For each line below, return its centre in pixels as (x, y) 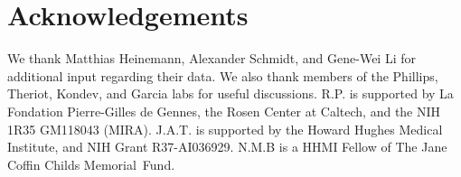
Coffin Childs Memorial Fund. (91, 164)
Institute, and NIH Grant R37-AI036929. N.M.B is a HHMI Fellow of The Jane (227, 147)
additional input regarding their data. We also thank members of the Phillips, (223, 75)
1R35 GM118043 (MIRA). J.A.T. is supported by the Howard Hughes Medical (225, 129)
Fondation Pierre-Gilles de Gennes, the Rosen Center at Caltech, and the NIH (224, 111)
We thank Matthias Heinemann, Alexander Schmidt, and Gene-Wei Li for (212, 58)
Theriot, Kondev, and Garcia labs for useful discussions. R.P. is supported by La (230, 93)
